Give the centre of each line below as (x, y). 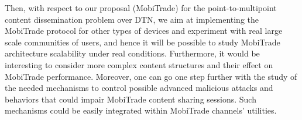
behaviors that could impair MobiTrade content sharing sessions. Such (131, 99)
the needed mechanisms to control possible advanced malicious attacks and (139, 88)
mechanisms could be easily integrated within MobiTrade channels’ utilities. (141, 110)
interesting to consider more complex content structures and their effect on (139, 64)
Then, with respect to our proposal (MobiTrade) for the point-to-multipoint (141, 8)
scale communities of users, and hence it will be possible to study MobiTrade (143, 42)
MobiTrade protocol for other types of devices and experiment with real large (144, 31)
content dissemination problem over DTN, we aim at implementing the (132, 19)
